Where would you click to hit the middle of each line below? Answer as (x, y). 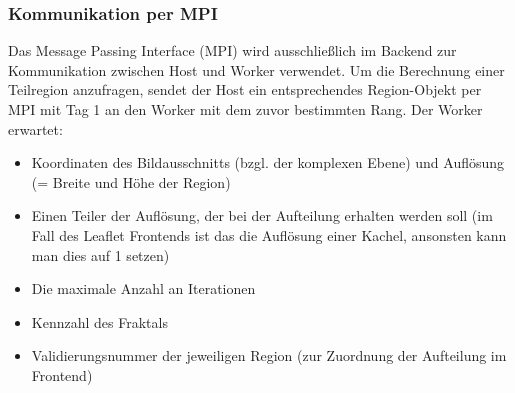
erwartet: (35, 128)
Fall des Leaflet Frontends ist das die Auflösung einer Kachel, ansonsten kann (269, 234)
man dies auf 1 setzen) (100, 254)
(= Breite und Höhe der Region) (131, 181)
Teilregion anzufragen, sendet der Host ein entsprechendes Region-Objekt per (245, 89)
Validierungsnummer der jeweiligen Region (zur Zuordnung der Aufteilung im (269, 355)
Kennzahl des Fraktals (99, 321)
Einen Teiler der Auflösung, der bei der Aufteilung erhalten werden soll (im (262, 215)
